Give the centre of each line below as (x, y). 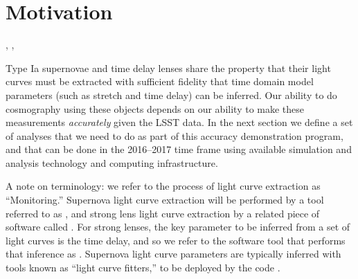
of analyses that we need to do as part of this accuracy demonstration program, (174, 135)
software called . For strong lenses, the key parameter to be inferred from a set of (178, 227)
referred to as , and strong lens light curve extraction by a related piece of (163, 213)
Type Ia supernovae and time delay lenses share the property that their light (168, 67)
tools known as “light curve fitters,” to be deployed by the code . (143, 268)
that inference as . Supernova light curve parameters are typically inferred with (173, 254)
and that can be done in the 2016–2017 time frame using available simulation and (179, 149)
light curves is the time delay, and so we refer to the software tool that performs (176, 240)
